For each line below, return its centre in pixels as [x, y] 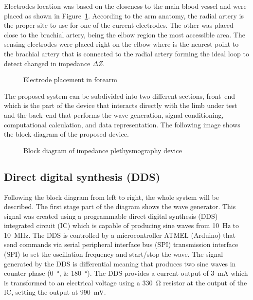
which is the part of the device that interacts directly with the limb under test [121, 105]
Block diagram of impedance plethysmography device [103, 150]
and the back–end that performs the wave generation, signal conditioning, [114, 115]
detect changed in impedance [47, 63]
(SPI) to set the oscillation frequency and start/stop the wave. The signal [114, 254]
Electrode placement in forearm [70, 79]
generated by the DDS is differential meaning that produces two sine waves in [120, 263]
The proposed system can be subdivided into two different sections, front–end [120, 96]
